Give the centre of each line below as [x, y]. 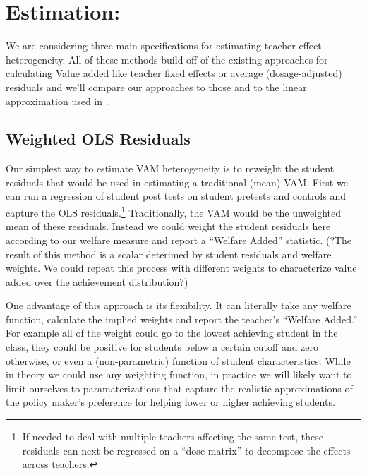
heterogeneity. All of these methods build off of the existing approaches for [167, 59]
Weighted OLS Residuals [98, 139]
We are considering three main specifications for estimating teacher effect [164, 46]
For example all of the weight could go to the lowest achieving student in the [172, 333]
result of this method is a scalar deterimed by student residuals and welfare [169, 254]
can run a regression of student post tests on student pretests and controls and [176, 196]
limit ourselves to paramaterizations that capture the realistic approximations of [179, 388]
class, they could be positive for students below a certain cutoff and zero [162, 347]
